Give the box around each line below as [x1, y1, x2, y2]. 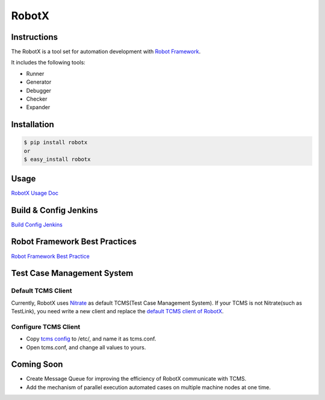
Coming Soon [11, 359, 63, 370]
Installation [11, 119, 54, 130]
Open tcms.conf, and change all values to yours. [26, 343, 146, 351]
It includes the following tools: [11, 59, 85, 66]
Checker [26, 95, 48, 102]
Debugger [26, 87, 51, 94]
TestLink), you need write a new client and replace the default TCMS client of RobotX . [11, 308, 224, 315]
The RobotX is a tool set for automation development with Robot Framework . [11, 48, 201, 55]
